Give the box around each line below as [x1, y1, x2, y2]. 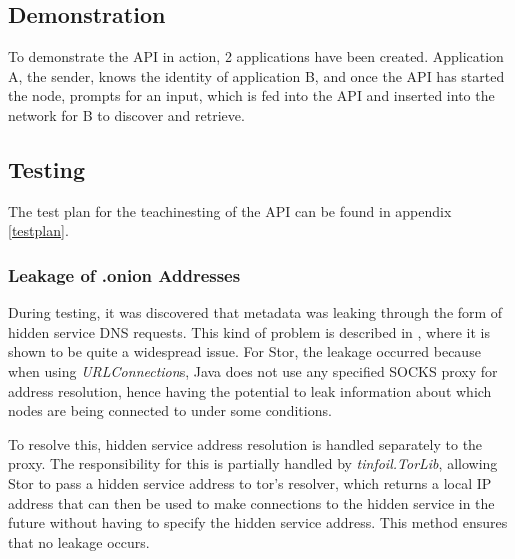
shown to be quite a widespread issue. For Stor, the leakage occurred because [8, 341, 481, 362]
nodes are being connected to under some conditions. [8, 400, 332, 421]
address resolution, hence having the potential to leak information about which [8, 380, 492, 401]
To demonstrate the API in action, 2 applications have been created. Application [8, 46, 504, 67]
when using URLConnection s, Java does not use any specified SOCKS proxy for [8, 360, 498, 381]
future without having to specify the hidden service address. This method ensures [8, 512, 508, 533]
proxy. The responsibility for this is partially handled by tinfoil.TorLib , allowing [8, 453, 498, 474]
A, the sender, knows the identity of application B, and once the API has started [8, 65, 505, 86]
